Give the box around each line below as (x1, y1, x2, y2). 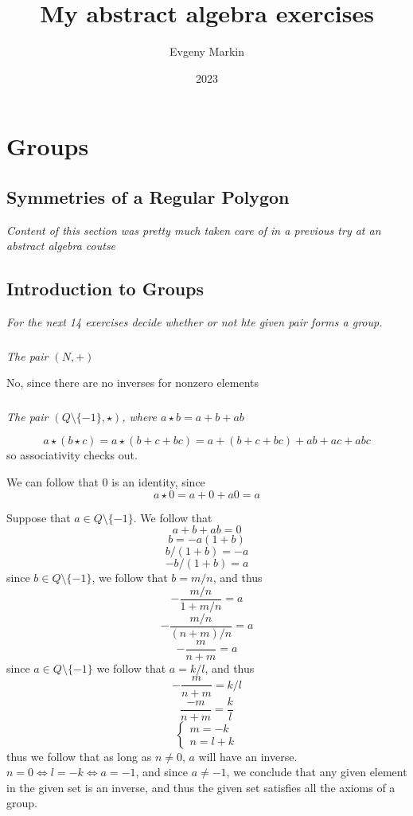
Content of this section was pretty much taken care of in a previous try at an (6, 221, 381, 238)
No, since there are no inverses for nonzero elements (6, 374, 259, 391)
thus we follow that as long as (6, 748, 152, 764)
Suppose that (6, 509, 71, 525)
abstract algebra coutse (6, 237, 116, 254)
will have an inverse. (198, 748, 298, 764)
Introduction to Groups (6, 276, 205, 301)
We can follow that (6, 473, 99, 490)
